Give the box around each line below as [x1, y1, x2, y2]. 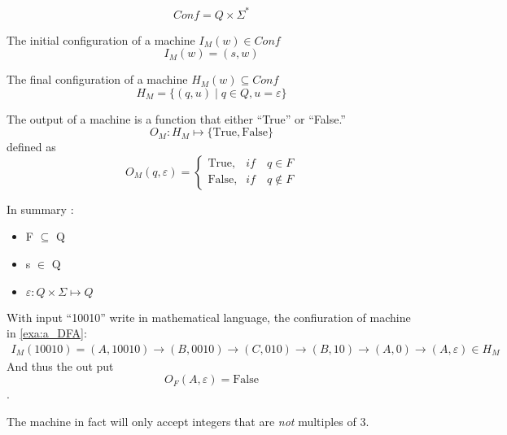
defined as [7, 138, 56, 155]
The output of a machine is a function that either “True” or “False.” [7, 110, 346, 127]
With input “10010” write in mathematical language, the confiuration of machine [7, 308, 411, 325]
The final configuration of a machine [7, 71, 188, 88]
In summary [7, 200, 68, 217]
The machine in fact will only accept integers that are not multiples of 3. [7, 413, 369, 430]
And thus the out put [7, 357, 114, 374]
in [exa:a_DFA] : [7, 324, 87, 341]
